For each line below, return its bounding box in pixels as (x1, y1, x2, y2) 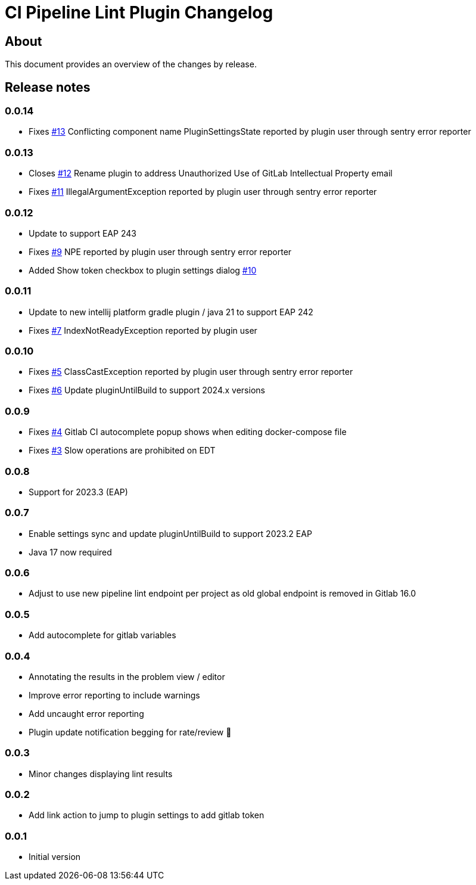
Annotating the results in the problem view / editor (29, 671, 225, 682)
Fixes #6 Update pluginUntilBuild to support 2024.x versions (29, 385, 265, 396)
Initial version (29, 852, 81, 862)
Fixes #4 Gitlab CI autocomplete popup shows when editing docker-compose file (29, 427, 347, 437)
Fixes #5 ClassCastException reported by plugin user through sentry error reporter (29, 367, 353, 377)
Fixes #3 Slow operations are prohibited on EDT (29, 445, 216, 456)
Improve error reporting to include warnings (29, 690, 200, 700)
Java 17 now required (29, 546, 112, 557)
